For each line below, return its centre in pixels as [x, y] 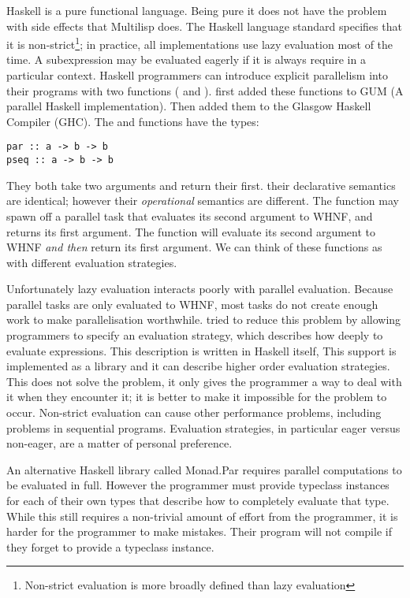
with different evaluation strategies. [92, 262]
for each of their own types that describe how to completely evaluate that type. [198, 500]
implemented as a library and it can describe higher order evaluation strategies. [198, 366]
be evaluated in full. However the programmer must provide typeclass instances [198, 485]
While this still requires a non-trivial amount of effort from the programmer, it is [202, 516]
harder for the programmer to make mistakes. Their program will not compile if [199, 531]
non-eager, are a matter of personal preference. [119, 443]
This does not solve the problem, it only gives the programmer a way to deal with [204, 381]
